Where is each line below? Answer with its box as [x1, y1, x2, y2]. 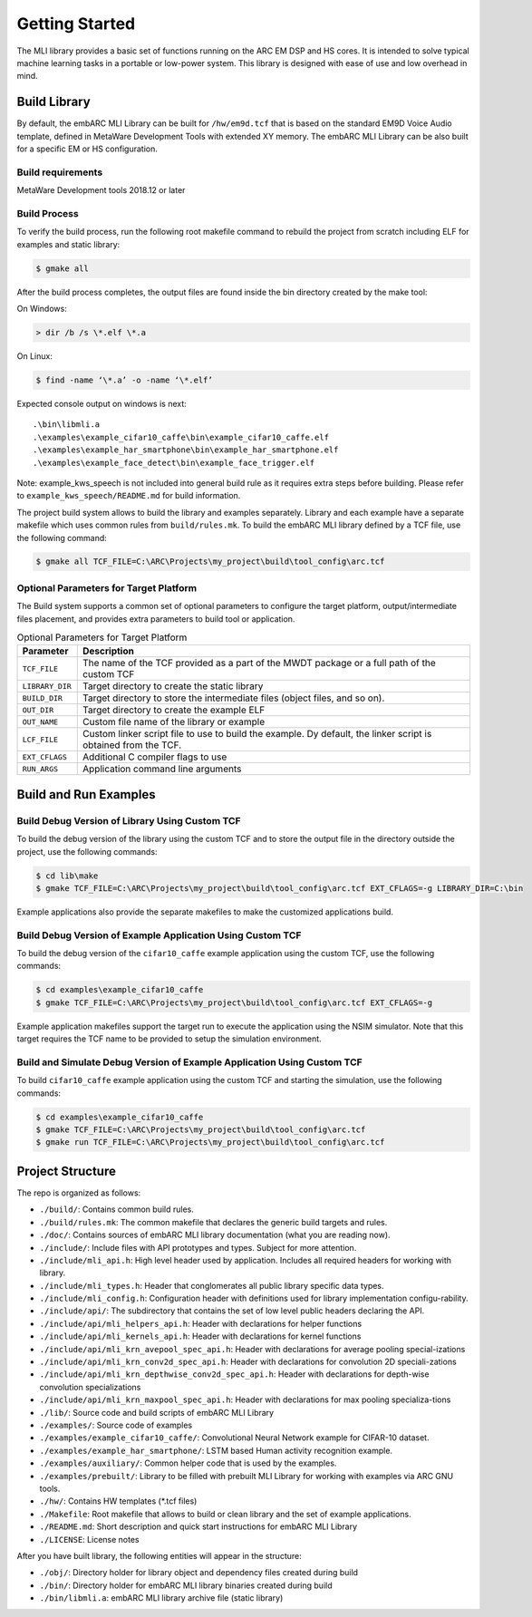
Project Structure [16, 1163, 117, 1178]
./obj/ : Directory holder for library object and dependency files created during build [39, 1567, 358, 1578]
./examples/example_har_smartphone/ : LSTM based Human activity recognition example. [39, 1445, 393, 1456]
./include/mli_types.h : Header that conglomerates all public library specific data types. [39, 1280, 384, 1291]
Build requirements [16, 166, 103, 179]
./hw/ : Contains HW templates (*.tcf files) [39, 1496, 198, 1506]
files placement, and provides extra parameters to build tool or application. [16, 613, 295, 625]
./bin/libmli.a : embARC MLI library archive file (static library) [39, 1593, 284, 1603]
